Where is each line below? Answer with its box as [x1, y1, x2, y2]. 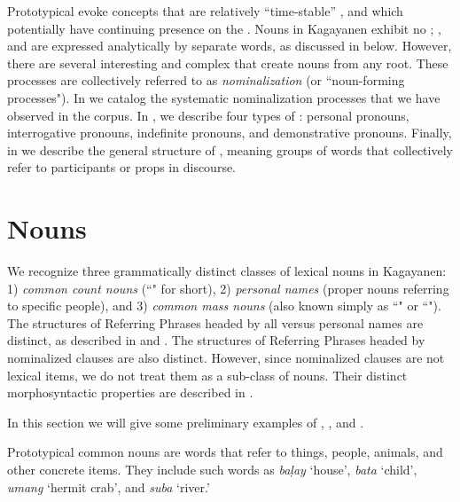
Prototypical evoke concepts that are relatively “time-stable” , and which [7, 2, 403, 20]
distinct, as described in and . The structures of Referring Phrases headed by [7, 331, 425, 349]
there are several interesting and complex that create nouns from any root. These [7, 53, 448, 72]
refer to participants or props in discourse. [7, 158, 237, 176]
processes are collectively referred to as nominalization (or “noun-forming [7, 71, 405, 90]
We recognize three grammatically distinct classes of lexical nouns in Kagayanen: [7, 262, 447, 280]
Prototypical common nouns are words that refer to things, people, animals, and [7, 443, 443, 461]
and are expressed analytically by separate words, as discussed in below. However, [7, 36, 452, 55]
